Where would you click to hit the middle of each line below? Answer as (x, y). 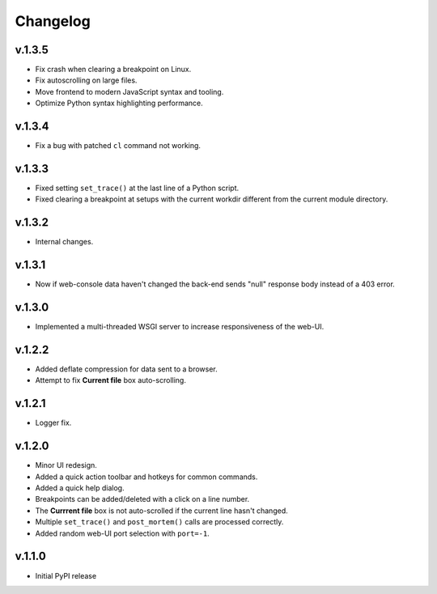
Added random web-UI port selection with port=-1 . (122, 533)
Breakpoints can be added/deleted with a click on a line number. (142, 499)
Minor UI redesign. (66, 465)
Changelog (53, 21)
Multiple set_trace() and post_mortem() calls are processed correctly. (159, 522)
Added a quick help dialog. (80, 488)
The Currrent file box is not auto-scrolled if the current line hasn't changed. (161, 511)
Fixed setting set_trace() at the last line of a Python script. (137, 188)
